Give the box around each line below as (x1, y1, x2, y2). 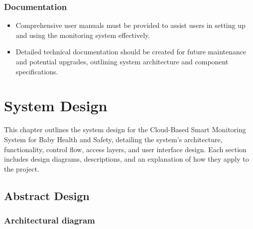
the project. (4, 163, 39, 174)
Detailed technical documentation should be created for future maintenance (15, 46, 247, 57)
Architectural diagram (4, 214, 95, 226)
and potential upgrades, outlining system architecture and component (15, 56, 229, 66)
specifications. (15, 66, 58, 76)
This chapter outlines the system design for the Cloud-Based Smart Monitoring (4, 124, 246, 135)
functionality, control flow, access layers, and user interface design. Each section (4, 144, 247, 154)
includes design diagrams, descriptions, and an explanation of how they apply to (4, 154, 249, 164)
